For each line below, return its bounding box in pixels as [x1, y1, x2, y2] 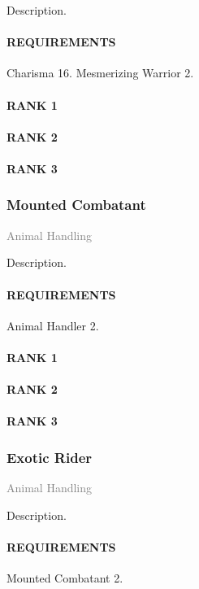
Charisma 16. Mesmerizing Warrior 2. [6, 64, 194, 81]
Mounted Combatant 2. [6, 569, 123, 587]
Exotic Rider [6, 447, 93, 467]
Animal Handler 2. [6, 316, 99, 334]
